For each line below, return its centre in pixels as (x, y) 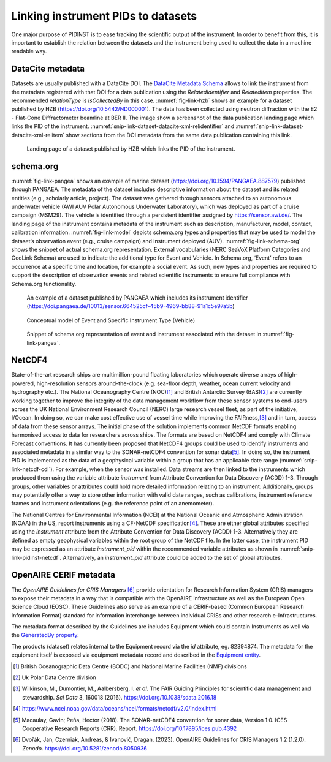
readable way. (29, 51)
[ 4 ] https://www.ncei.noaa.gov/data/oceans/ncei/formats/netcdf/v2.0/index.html (115, 709)
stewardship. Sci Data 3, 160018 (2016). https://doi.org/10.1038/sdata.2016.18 (120, 697)
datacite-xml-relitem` (38, 135)
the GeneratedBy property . (45, 635)
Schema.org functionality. (44, 284)
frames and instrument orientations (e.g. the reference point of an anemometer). (113, 504)
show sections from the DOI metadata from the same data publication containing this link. (179, 135)
